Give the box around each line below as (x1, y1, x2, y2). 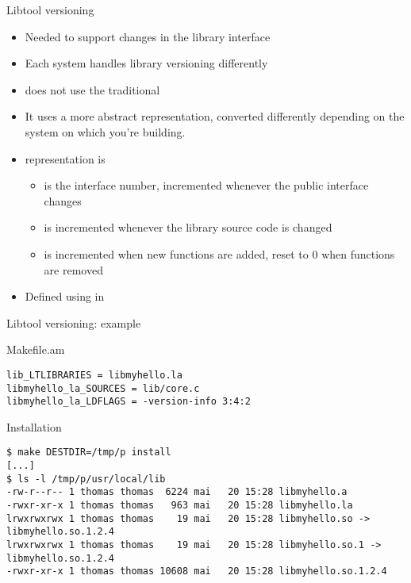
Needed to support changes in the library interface (25, 28, 271, 44)
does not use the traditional (25, 81, 160, 98)
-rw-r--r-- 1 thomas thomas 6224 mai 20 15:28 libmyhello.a (6, 486, 348, 498)
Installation (6, 418, 62, 435)
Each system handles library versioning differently (25, 55, 268, 71)
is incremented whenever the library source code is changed (44, 219, 332, 236)
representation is (25, 150, 106, 167)
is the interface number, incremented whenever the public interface (44, 177, 369, 194)
